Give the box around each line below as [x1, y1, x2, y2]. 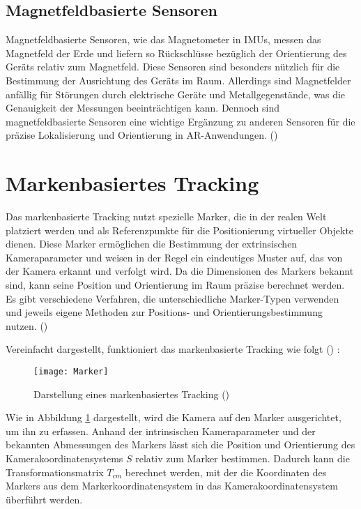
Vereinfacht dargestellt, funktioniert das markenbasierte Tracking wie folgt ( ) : [6, 342, 340, 356]
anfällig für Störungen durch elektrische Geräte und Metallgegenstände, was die [6, 86, 346, 101]
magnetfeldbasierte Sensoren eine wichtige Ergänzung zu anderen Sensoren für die [6, 114, 355, 128]
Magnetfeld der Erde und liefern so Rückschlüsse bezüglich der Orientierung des [6, 45, 347, 60]
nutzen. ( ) [6, 318, 48, 333]
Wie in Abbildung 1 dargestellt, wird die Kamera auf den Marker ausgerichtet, [6, 410, 341, 425]
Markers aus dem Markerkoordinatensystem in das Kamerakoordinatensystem [6, 478, 338, 493]
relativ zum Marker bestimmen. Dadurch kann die [135, 451, 350, 466]
